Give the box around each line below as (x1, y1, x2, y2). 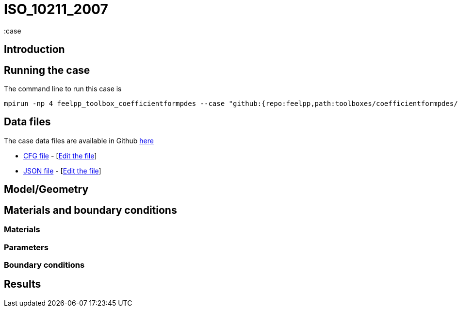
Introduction (4, 43, 65, 56)
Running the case (4, 64, 90, 76)
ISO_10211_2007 (4, 1, 108, 17)
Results (4, 278, 41, 291)
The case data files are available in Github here (4, 136, 154, 145)
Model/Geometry (4, 183, 89, 196)
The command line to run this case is (4, 85, 122, 93)
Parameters (4, 242, 49, 252)
